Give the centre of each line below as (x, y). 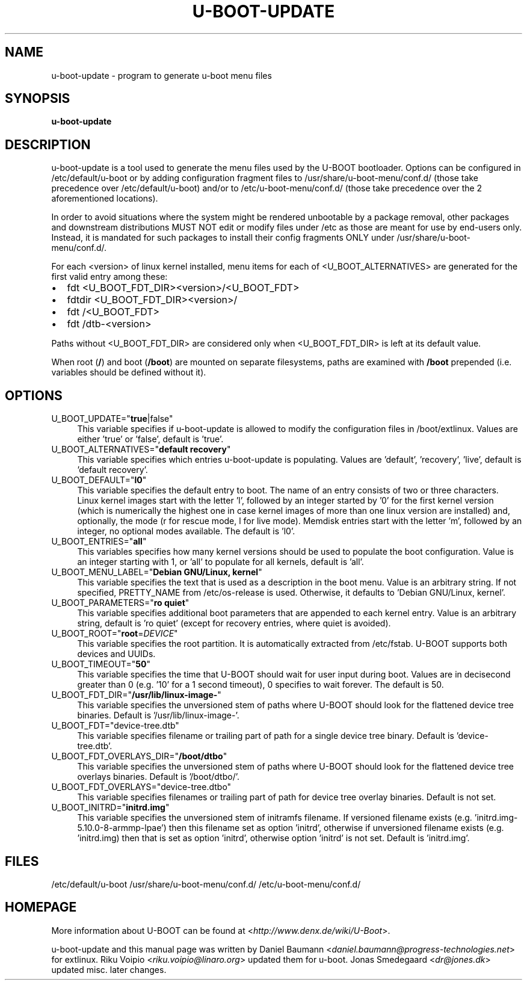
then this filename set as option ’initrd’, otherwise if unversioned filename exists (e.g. (336, 828)
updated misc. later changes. (109, 969)
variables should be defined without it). (129, 372)
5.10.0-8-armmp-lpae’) (122, 828)
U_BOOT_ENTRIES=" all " (99, 542)
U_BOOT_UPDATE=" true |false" (112, 419)
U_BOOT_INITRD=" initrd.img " (110, 807)
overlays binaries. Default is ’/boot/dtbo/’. (158, 777)
